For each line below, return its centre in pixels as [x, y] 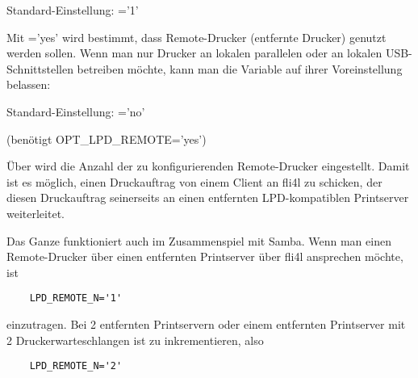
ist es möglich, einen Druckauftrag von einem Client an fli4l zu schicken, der [194, 181]
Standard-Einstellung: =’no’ [76, 111]
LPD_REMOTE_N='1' [76, 298]
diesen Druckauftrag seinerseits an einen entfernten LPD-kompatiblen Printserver [208, 197]
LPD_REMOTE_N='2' [76, 366]
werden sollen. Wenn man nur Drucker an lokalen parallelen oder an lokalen [194, 53]
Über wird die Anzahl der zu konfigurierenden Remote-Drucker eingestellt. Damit [208, 166]
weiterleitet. [36, 213]
